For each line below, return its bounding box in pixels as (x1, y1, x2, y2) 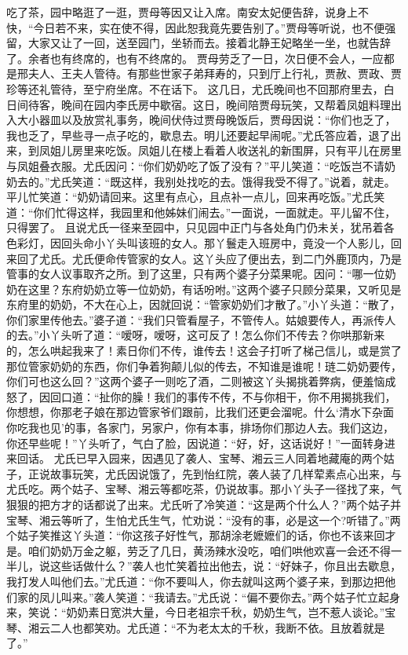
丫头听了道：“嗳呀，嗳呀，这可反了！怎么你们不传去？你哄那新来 (49, 327, 385, 343)
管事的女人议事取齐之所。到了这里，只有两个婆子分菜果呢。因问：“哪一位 (6, 265, 385, 282)
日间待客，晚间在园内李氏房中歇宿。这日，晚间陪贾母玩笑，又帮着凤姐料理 (6, 96, 391, 112)
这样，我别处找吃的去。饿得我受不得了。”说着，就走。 (121, 173, 395, 189)
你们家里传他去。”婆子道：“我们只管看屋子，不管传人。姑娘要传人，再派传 (6, 311, 385, 327)
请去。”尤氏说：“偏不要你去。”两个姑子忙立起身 (165, 588, 401, 605)
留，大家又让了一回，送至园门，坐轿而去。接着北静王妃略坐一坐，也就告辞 (6, 35, 391, 51)
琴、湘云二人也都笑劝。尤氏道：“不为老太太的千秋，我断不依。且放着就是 (6, 619, 385, 635)
